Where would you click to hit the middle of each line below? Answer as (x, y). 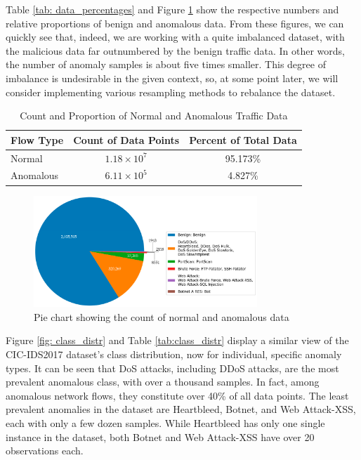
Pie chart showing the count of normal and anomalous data (162, 316)
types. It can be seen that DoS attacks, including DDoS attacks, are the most (172, 368)
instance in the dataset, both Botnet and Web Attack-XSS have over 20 (160, 436)
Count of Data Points (126, 139)
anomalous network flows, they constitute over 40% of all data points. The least (177, 395)
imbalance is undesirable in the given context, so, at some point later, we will (172, 78)
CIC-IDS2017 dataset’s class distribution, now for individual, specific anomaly (174, 354)
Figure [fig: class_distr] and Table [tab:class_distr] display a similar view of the (177, 340)
